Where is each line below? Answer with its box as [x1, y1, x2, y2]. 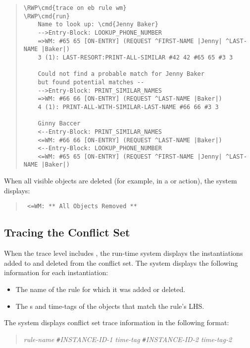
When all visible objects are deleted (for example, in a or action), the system [4, 175, 237, 186]
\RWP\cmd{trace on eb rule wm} [23, 4, 127, 11]
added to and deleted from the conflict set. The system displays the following [4, 257, 238, 268]
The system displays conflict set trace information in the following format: [4, 317, 229, 328]
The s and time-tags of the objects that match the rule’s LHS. [15, 300, 204, 311]
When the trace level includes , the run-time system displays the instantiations [4, 248, 243, 258]
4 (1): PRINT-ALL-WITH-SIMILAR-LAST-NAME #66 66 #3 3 [38, 103, 219, 111]
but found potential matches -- [38, 78, 145, 86]
